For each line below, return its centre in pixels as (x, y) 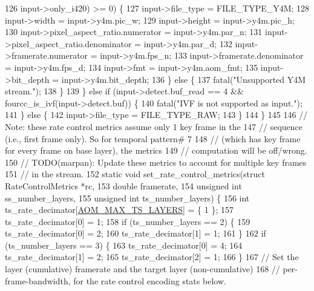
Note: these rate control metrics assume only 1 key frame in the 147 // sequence (154, 126)
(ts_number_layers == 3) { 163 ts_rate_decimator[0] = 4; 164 (124, 245)
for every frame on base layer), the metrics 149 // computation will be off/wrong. (156, 150)
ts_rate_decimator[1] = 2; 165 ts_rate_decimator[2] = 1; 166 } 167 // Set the (152, 257)
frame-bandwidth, (38, 280)
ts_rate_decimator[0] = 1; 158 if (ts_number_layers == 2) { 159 (128, 221)
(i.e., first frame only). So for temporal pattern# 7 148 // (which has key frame (153, 138)
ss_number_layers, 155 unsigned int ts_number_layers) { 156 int (127, 198)
